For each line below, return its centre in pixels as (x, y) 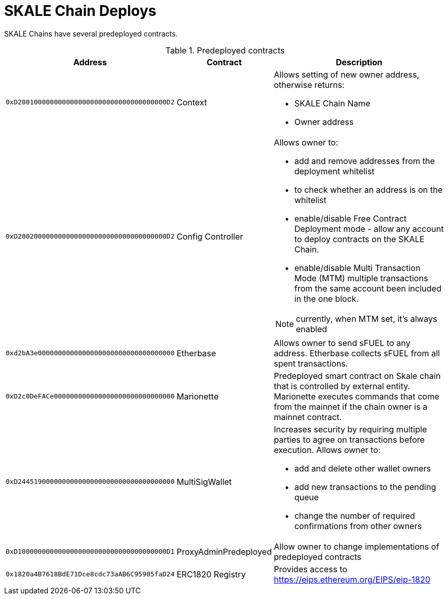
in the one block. (326, 298)
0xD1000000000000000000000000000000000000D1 (90, 552)
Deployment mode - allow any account (369, 229)
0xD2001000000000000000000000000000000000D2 (90, 102)
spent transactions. (311, 363)
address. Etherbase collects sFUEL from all (357, 353)
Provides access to (310, 569)
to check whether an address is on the (368, 189)
